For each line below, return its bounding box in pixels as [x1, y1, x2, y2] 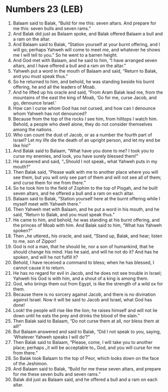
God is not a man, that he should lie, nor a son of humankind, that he [12, 243, 154, 249]
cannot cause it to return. [12, 264, 65, 271]
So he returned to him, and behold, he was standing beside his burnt [12, 79, 154, 85]
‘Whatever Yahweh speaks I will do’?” [12, 334, 90, 340]
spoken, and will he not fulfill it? [12, 254, 78, 260]
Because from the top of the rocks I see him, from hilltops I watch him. [12, 116, 158, 122]
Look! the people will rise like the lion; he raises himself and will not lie [12, 307, 158, 313]
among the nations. [12, 126, 53, 132]
